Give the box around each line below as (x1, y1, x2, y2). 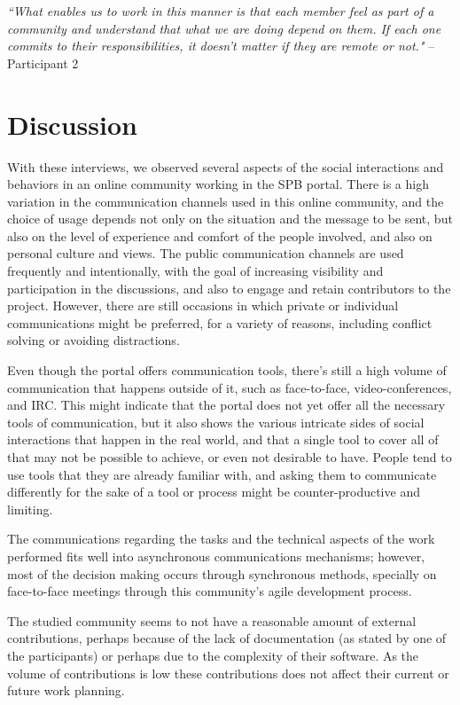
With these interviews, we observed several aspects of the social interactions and (7, 157, 444, 176)
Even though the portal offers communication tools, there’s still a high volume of (7, 361, 447, 380)
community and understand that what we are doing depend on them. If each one (7, 19, 441, 37)
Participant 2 (7, 53, 79, 72)
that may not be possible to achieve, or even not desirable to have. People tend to (7, 448, 452, 466)
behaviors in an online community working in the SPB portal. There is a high (7, 175, 429, 193)
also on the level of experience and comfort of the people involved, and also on (7, 226, 433, 245)
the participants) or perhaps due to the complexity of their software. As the (7, 646, 419, 664)
